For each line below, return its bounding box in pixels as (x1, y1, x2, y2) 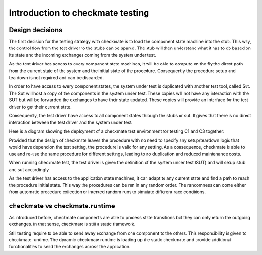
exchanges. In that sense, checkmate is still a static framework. (9, 221, 136, 227)
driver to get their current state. (9, 104, 72, 110)
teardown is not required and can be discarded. (9, 75, 104, 80)
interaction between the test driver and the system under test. (9, 119, 133, 126)
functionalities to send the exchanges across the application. (9, 244, 131, 250)
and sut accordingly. (9, 166, 50, 172)
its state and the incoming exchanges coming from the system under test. (9, 52, 156, 58)
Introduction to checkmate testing (9, 7, 149, 18)
